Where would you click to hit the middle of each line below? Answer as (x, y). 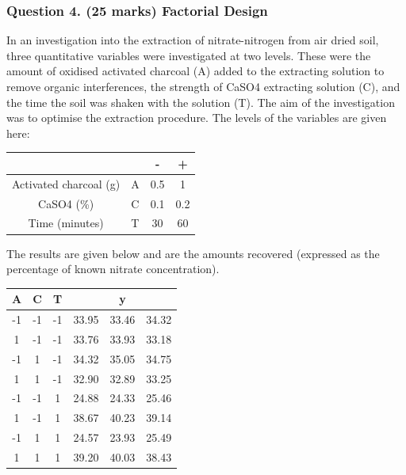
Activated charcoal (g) (66, 183)
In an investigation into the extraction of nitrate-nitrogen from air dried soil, (193, 40)
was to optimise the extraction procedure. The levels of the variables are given (197, 118)
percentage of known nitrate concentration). (113, 269)
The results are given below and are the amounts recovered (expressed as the (193, 253)
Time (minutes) (66, 223)
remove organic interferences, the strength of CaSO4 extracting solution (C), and (203, 86)
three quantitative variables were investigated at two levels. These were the (189, 55)
